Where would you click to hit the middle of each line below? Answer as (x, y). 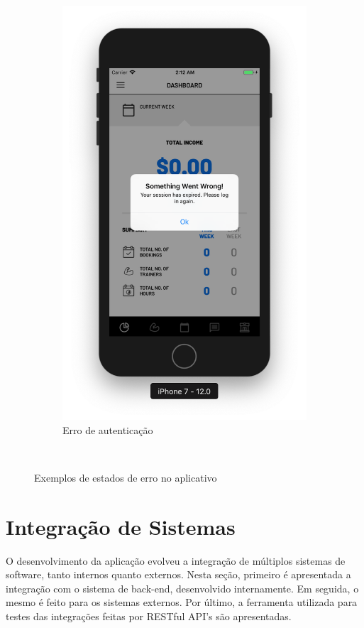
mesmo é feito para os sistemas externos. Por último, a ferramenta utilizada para (182, 602)
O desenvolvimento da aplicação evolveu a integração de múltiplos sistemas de (176, 560)
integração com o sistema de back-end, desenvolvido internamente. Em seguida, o (182, 588)
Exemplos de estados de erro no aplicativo (126, 477)
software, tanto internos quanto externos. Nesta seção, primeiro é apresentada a (178, 574)
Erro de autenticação (108, 429)
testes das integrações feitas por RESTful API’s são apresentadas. (149, 616)
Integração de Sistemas (121, 526)
